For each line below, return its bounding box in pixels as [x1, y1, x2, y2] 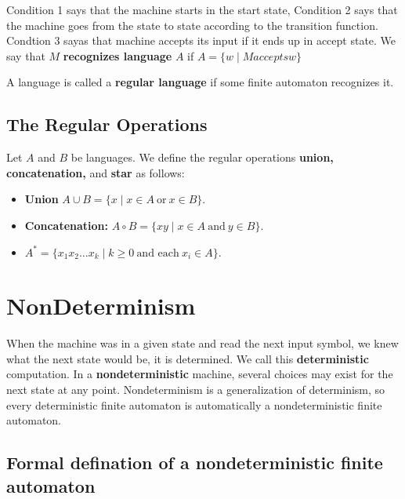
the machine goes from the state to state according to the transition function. [6, 16, 378, 33]
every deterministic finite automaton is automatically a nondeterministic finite [6, 396, 382, 413]
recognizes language [63, 47, 172, 64]
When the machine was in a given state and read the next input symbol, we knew [6, 335, 399, 351]
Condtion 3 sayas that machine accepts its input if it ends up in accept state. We [6, 32, 396, 49]
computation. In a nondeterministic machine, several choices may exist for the [6, 366, 393, 382]
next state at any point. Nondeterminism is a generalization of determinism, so [6, 381, 385, 398]
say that [6, 47, 45, 64]
